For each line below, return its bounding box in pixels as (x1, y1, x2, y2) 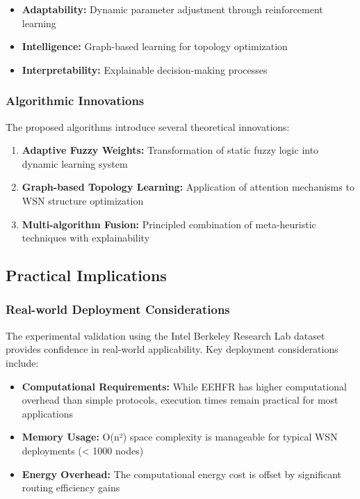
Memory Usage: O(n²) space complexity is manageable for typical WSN (22, 429, 338, 444)
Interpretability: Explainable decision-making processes (22, 62, 268, 77)
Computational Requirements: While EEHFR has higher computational (22, 379, 347, 393)
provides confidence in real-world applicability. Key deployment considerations (6, 342, 338, 356)
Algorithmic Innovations (6, 92, 145, 109)
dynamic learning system (22, 156, 128, 171)
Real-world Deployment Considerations (6, 301, 230, 318)
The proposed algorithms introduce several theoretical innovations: (6, 119, 290, 134)
